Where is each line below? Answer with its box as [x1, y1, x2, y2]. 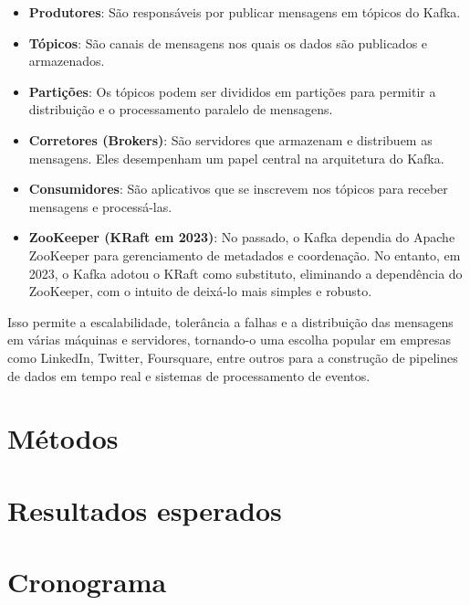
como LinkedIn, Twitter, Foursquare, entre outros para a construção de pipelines [7, 347, 458, 366]
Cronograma [7, 563, 167, 600]
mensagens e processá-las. [28, 196, 172, 216]
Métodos [7, 419, 119, 457]
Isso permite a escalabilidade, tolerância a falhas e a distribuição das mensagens [7, 312, 454, 331]
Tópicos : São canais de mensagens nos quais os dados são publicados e [28, 33, 428, 52]
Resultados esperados [7, 491, 282, 528]
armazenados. [28, 51, 105, 70]
